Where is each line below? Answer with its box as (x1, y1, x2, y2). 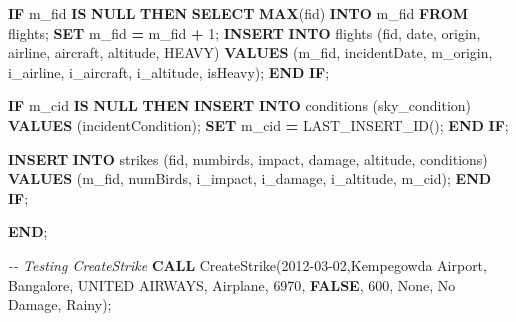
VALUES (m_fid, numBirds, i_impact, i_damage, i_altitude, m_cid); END (8, 168, 492, 189)
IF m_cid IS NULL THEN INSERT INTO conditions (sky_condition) (8, 95, 472, 116)
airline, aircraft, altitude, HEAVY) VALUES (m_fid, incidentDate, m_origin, (8, 42, 493, 63)
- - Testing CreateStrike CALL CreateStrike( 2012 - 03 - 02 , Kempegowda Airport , (8, 254, 487, 275)
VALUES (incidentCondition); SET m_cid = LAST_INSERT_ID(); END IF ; (8, 114, 509, 135)
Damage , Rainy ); (8, 294, 112, 315)
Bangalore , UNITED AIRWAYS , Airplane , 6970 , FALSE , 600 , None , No (8, 274, 456, 295)
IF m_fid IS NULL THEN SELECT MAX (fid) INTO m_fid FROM (8, 3, 469, 23)
